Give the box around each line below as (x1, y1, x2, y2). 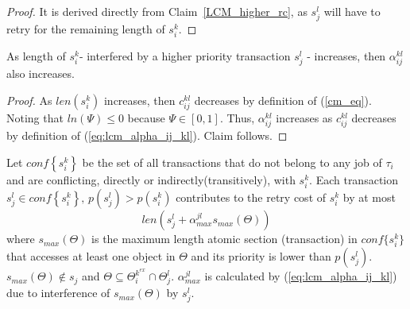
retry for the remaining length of (6, 21, 165, 37)
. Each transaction (309, 171, 399, 187)
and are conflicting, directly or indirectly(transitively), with (6, 171, 296, 187)
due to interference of (6, 284, 110, 301)
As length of (6, 48, 66, 64)
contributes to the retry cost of (176, 189, 327, 206)
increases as (276, 110, 333, 126)
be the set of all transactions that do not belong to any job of (82, 153, 382, 170)
